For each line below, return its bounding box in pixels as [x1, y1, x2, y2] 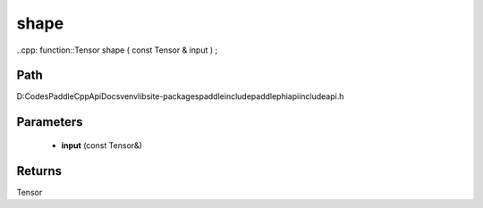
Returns [16, 163, 63, 179]
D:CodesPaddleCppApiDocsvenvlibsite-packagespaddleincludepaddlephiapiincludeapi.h [16, 91, 344, 102]
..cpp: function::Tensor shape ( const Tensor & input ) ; [16, 45, 218, 55]
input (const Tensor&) [61, 139, 143, 151]
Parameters [16, 114, 83, 129]
